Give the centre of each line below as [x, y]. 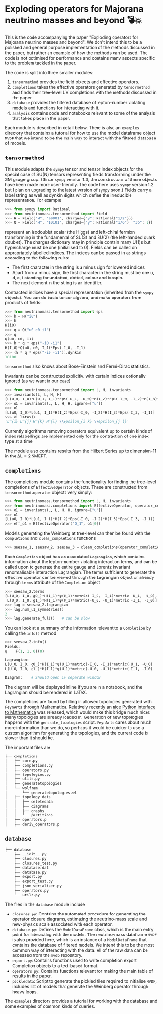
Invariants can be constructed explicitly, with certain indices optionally [75, 376]
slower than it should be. [30, 738]
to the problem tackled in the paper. [41, 63]
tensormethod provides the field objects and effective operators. [76, 82]
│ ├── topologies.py [28, 775]
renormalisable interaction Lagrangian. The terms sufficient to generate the [80, 572]
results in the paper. [32, 976]
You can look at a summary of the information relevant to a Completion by [78, 628]
